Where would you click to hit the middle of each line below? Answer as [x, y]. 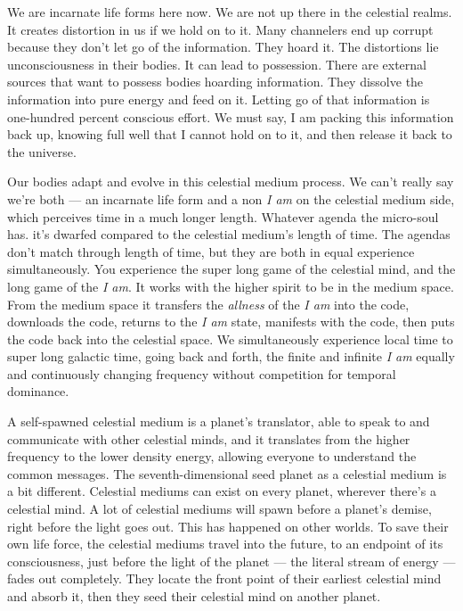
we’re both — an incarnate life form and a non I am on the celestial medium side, [231, 198]
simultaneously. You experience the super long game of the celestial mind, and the [231, 269]
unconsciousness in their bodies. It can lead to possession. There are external [217, 64]
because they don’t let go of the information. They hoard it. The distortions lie [223, 47]
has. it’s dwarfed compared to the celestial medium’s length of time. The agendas [229, 234]
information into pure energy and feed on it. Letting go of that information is [219, 99]
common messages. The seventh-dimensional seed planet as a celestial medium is [227, 473]
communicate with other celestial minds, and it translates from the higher [209, 438]
